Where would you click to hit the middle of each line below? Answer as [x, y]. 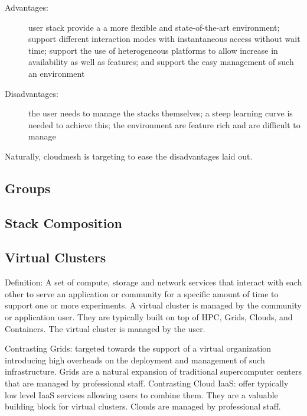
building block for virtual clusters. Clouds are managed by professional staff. [143, 406]
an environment [57, 73]
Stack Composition [64, 222]
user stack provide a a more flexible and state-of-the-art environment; [154, 27]
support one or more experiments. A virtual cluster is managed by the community [153, 305]
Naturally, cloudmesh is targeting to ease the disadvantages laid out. [129, 156]
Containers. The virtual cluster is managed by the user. [105, 328]
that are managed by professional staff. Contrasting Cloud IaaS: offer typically [147, 383]
